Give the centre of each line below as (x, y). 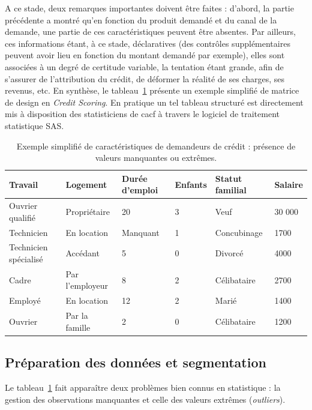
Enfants (191, 184)
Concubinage (239, 232)
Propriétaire (88, 211)
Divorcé (229, 253)
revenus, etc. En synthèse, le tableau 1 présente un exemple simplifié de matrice (152, 90)
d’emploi (140, 190)
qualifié (22, 217)
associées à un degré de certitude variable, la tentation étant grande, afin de (144, 66)
